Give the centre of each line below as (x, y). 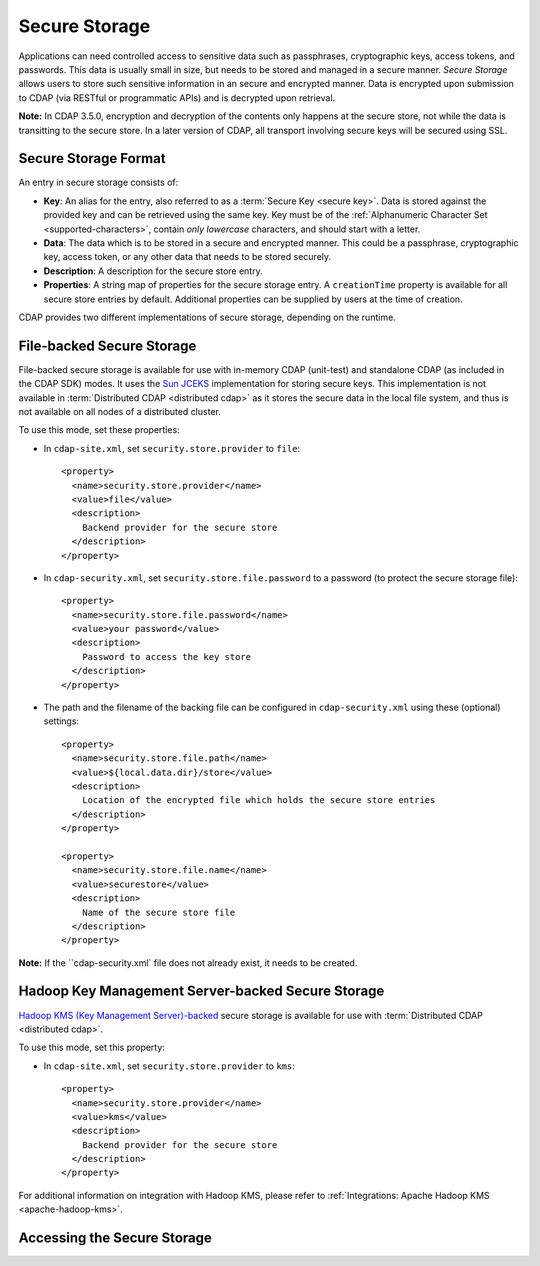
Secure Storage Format (92, 158)
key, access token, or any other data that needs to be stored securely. (187, 257)
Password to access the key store (166, 656)
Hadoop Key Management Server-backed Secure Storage (201, 991)
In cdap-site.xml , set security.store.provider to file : (171, 448)
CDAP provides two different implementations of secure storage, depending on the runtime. (207, 317)
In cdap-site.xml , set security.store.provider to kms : (169, 1066)
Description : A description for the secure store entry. (153, 271)
